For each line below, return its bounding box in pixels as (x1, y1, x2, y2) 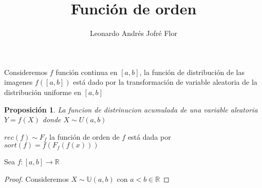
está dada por (127, 131, 171, 142)
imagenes (4, 77, 33, 87)
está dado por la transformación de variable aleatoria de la (73, 77, 257, 87)
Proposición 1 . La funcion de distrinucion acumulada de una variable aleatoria (4, 104, 258, 115)
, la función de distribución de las (139, 66, 245, 77)
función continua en (55, 66, 118, 77)
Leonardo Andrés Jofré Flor (89, 28, 177, 39)
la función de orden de (49, 131, 120, 142)
